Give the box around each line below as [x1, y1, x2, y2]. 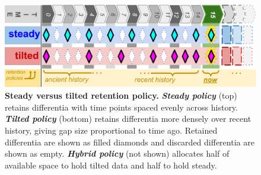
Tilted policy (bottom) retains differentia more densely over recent [5, 112, 252, 125]
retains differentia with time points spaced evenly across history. [5, 101, 238, 113]
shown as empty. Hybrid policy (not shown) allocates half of [5, 147, 230, 160]
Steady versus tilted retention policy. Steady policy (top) [5, 89, 237, 102]
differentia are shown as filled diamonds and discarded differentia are [5, 135, 254, 148]
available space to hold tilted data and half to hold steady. [5, 158, 217, 171]
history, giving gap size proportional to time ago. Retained [5, 124, 218, 136]
